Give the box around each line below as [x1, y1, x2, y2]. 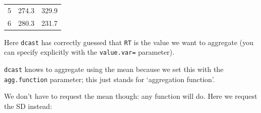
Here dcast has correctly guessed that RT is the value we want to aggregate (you [4, 36, 254, 47]
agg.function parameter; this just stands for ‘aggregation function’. [4, 73, 215, 84]
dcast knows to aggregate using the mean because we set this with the [4, 64, 224, 74]
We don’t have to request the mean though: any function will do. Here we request [4, 91, 257, 101]
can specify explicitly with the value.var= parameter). [4, 47, 175, 57]
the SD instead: [4, 100, 52, 111]
